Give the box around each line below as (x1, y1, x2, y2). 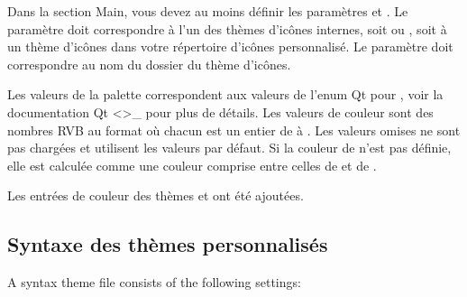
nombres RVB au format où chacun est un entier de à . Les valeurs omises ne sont (7, 120, 461, 139)
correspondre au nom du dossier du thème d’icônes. (7, 54, 291, 73)
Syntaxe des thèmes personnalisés (7, 230, 328, 258)
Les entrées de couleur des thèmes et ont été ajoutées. (7, 186, 304, 205)
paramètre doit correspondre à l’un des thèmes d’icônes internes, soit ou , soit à (7, 19, 447, 38)
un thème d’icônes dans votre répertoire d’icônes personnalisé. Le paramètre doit (7, 37, 453, 56)
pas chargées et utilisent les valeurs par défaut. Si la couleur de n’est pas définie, (7, 138, 452, 157)
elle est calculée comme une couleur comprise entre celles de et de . (7, 155, 377, 174)
